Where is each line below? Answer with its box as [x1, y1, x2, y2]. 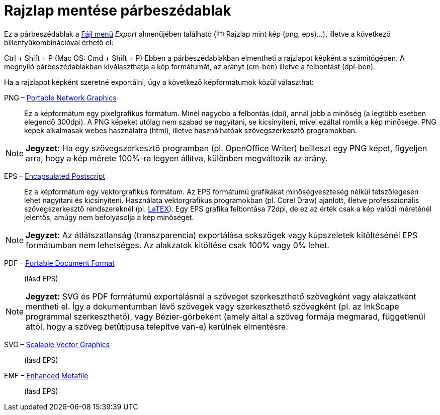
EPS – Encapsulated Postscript [4, 171, 105, 180]
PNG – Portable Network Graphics [4, 93, 117, 102]
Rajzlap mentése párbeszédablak [4, 2, 231, 19]
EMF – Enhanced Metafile [4, 371, 89, 380]
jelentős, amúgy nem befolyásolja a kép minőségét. [24, 213, 194, 222]
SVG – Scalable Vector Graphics [4, 340, 110, 349]
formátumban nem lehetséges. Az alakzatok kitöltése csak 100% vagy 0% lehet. [26, 240, 329, 250]
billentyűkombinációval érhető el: [4, 38, 114, 47]
